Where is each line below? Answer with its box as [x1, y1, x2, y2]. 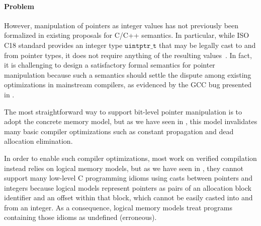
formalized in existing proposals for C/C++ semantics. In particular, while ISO [4, 30, 249, 40]
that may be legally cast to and [159, 39, 256, 50]
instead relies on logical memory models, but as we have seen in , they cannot [4, 162, 244, 173]
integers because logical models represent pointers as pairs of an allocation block [4, 182, 251, 193]
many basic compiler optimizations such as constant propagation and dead [4, 126, 234, 136]
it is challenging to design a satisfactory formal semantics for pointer [4, 60, 215, 70]
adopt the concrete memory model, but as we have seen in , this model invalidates [4, 116, 257, 127]
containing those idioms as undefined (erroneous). [4, 212, 157, 222]
